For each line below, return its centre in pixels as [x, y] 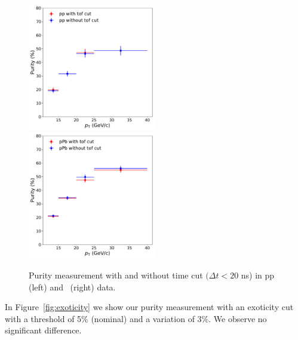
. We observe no [238, 318]
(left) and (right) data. [72, 287]
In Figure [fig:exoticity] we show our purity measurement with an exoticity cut [149, 307]
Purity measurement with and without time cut [116, 275]
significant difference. [43, 330]
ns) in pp [258, 275]
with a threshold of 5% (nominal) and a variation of [100, 318]
